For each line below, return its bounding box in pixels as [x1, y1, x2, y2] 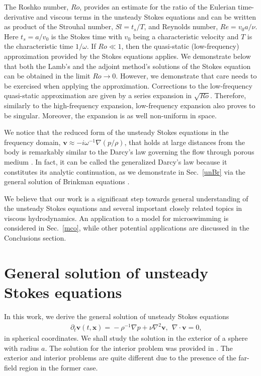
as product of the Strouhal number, [4, 21, 113, 32]
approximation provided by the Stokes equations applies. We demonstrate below [4, 50, 251, 61]
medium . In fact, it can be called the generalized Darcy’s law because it [4, 156, 227, 167]
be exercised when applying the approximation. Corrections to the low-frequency [4, 80, 252, 91]
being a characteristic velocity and [133, 31, 239, 41]
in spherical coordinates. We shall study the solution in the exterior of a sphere [4, 333, 248, 343]
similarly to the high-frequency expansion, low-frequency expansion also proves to [4, 100, 255, 110]
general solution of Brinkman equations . [4, 176, 130, 187]
